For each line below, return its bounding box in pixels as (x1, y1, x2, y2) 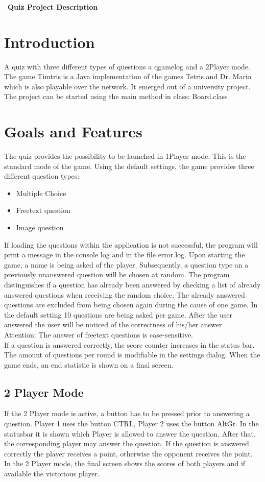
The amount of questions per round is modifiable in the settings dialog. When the (4, 349, 260, 360)
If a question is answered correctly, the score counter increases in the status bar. (4, 339, 255, 350)
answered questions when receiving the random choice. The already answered (4, 289, 245, 300)
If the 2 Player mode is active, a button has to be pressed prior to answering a (4, 408, 250, 419)
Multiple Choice (16, 187, 66, 198)
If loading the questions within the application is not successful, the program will (4, 239, 258, 250)
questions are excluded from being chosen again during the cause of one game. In (4, 299, 258, 310)
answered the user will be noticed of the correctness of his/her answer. (4, 319, 224, 330)
